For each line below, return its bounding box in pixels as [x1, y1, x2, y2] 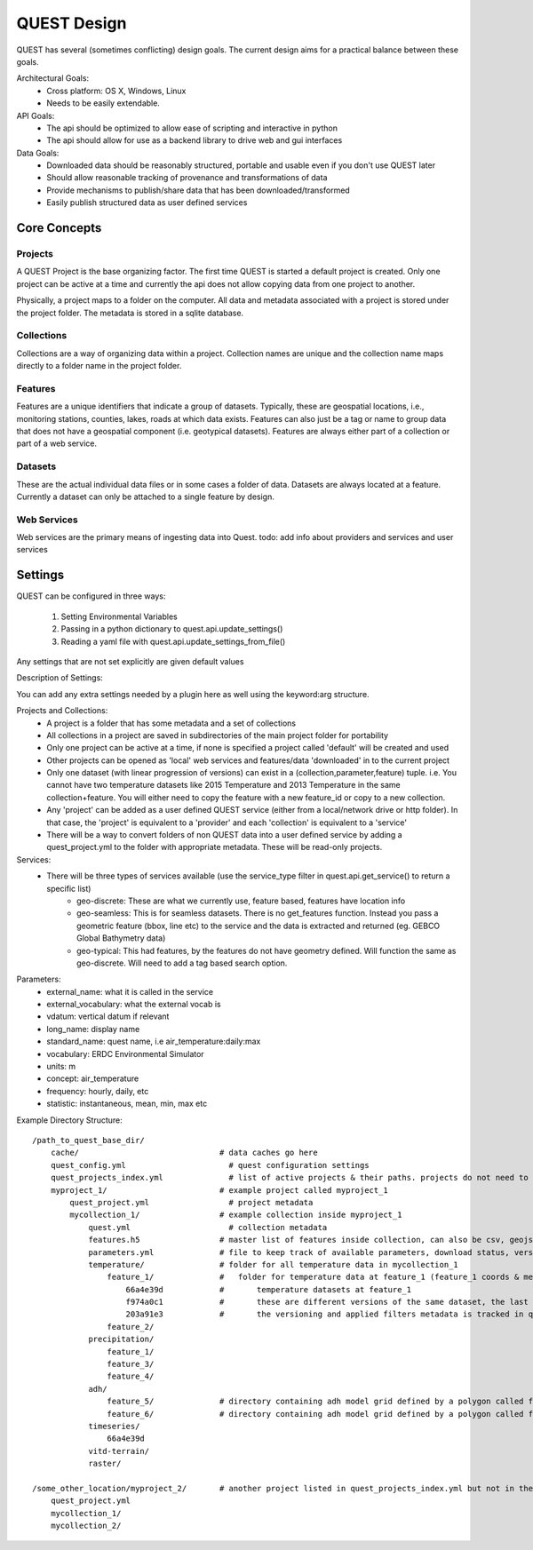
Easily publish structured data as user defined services [46, 197, 248, 208]
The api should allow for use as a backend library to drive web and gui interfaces [46, 135, 343, 146]
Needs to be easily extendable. [46, 98, 160, 108]
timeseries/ [88, 1421, 140, 1431]
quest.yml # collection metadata [88, 1222, 328, 1232]
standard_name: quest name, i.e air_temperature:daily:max [46, 1036, 261, 1047]
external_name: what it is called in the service [46, 986, 213, 997]
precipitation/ [88, 1334, 155, 1345]
